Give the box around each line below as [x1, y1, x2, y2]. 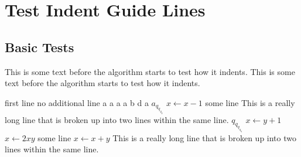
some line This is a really [205, 96, 295, 108]
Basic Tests [5, 37, 74, 56]
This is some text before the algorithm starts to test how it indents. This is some [5, 65, 295, 77]
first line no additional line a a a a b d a [5, 96, 149, 108]
